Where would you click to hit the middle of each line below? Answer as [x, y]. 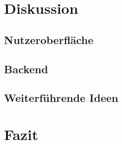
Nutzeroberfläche [49, 39]
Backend [26, 69]
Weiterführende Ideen [61, 98]
